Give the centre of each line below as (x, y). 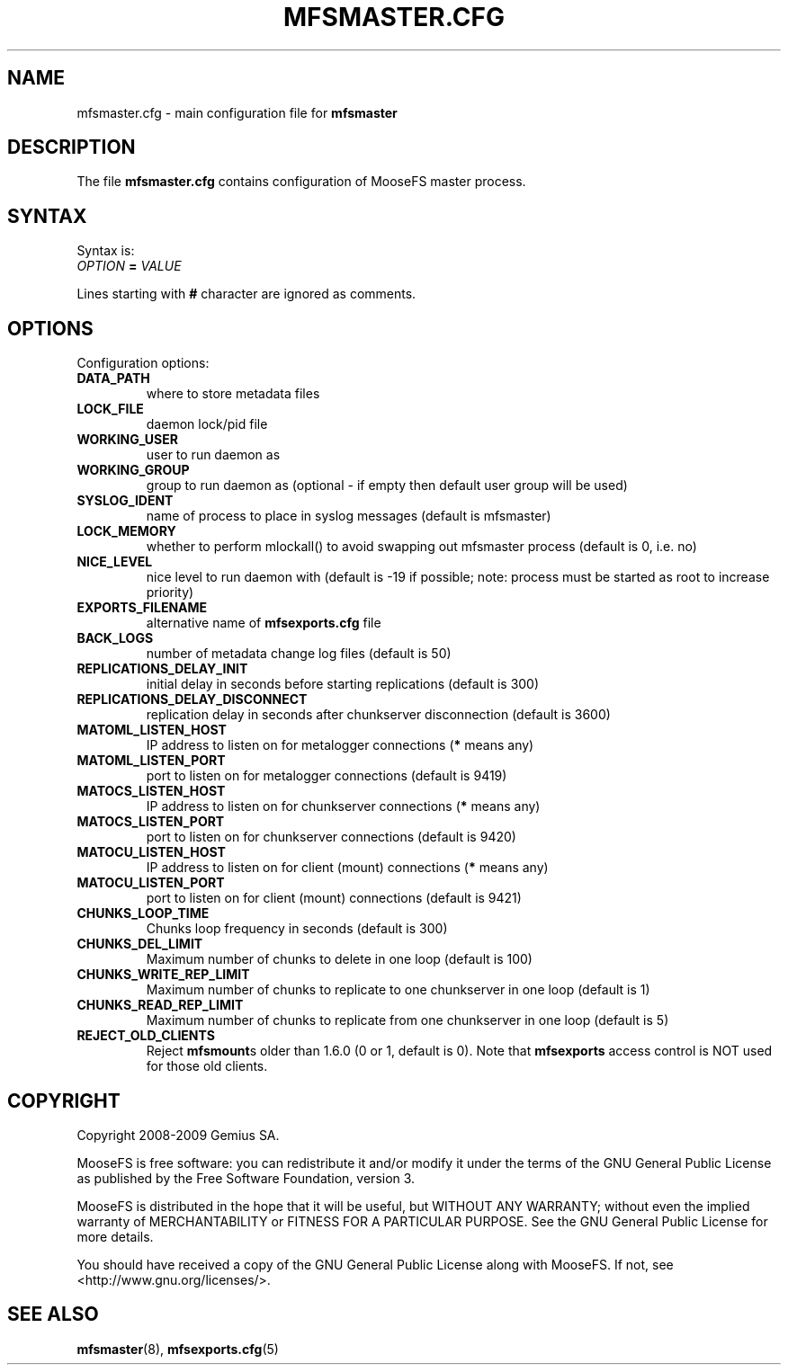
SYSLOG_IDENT (125, 501)
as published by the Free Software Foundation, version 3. (246, 1178)
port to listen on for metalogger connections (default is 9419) (327, 776)
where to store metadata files (233, 394)
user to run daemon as (213, 455)
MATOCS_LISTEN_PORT (151, 822)
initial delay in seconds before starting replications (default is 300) (343, 684)
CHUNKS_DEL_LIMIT (140, 944)
